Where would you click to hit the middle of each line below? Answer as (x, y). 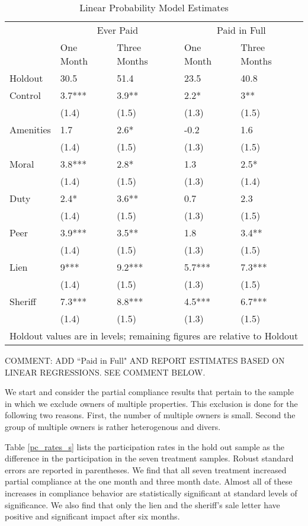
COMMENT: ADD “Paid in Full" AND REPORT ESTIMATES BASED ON (145, 360)
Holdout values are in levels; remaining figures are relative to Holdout (154, 336)
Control (25, 95)
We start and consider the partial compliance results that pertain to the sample (149, 392)
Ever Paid (118, 30)
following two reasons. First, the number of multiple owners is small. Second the (150, 415)
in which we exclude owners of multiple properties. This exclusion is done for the (151, 403)
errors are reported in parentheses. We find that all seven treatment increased (146, 469)
